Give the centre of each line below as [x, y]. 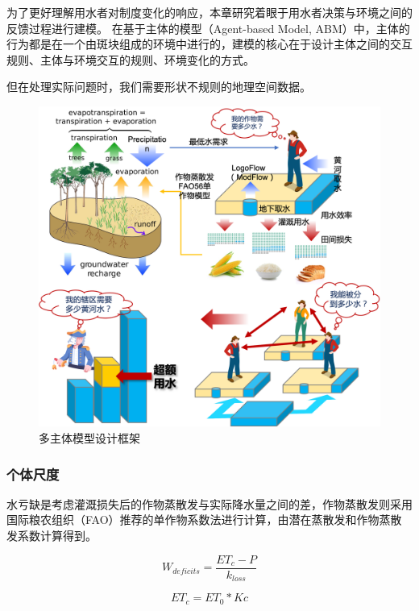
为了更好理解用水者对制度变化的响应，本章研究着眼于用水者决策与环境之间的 [209, 12]
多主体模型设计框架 [89, 438]
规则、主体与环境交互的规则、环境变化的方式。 [131, 59]
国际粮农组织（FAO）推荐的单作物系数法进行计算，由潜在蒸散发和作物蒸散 [204, 520]
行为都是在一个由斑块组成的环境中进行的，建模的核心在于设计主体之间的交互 [209, 44]
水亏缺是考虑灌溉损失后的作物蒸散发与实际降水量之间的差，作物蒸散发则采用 [209, 503]
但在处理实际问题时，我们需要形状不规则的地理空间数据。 [159, 87]
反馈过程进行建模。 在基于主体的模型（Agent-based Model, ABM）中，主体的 [208, 28]
